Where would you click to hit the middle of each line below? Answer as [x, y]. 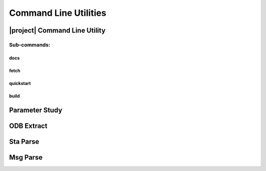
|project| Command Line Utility [57, 30]
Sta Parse [24, 142]
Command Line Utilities [58, 13]
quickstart [20, 83]
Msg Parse [26, 157]
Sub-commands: [30, 44]
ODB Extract [28, 126]
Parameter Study [36, 110]
